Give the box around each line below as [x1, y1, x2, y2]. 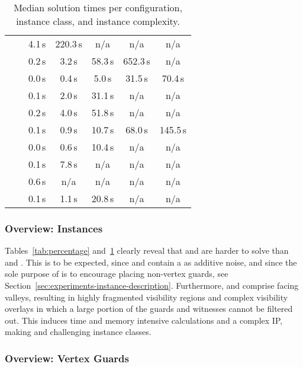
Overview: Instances [5, 221, 103, 235]
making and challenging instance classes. [5, 325, 151, 338]
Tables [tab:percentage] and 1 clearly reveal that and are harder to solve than [5, 244, 289, 257]
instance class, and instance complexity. [16, 14, 180, 28]
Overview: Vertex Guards [5, 350, 129, 365]
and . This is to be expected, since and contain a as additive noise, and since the [5, 256, 297, 268]
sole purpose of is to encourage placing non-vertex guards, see [5, 267, 228, 280]
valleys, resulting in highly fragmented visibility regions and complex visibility [5, 291, 288, 303]
